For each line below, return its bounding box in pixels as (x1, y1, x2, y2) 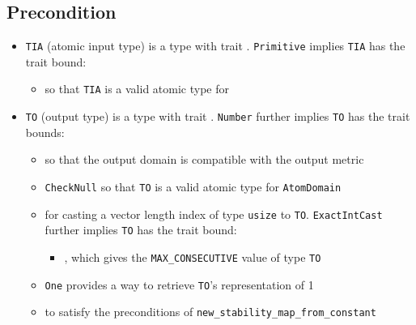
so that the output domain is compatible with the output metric (45, 151, 364, 168)
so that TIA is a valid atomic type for (45, 80, 229, 97)
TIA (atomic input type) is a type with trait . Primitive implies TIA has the (25, 37, 405, 54)
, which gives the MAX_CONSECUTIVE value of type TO (64, 248, 321, 265)
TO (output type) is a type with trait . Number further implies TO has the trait (25, 108, 410, 125)
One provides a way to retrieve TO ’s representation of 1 (45, 276, 314, 293)
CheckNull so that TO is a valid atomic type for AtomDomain (45, 177, 342, 195)
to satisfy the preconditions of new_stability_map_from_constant (45, 303, 376, 320)
